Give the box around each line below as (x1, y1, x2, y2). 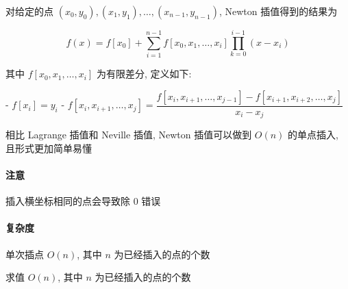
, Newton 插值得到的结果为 (219, 4, 338, 18)
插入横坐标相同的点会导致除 (5, 194, 130, 208)
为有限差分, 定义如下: (96, 66, 192, 81)
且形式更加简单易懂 (5, 140, 92, 155)
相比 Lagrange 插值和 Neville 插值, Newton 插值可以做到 (5, 127, 252, 142)
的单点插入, (288, 127, 338, 142)
